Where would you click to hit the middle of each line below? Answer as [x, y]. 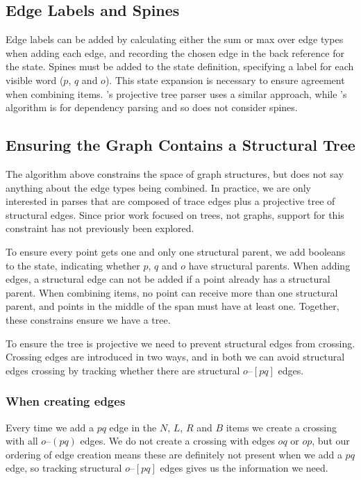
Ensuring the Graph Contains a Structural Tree [180, 145]
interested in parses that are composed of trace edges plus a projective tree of [170, 201]
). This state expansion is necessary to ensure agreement [225, 80]
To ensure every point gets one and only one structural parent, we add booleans [176, 251]
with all [22, 441]
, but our [331, 441]
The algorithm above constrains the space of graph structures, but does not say [175, 173]
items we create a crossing [282, 427]
